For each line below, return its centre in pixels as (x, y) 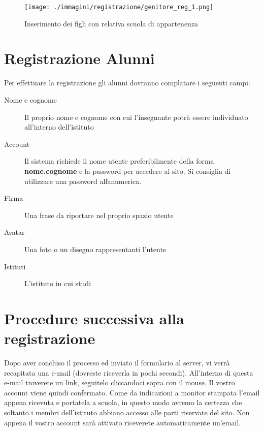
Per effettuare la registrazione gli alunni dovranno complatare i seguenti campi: (127, 83)
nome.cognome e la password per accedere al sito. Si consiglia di (128, 171)
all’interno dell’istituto (59, 127)
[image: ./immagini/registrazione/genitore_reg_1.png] (119, 7)
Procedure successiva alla (94, 318)
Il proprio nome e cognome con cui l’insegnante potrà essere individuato (136, 117)
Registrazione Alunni (79, 58)
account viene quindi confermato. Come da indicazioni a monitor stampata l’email (132, 392)
